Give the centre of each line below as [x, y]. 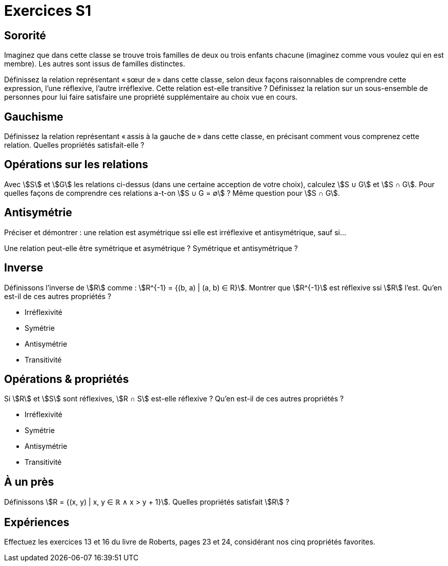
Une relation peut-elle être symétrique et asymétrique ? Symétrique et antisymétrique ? [151, 248]
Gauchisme [34, 117]
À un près [29, 482]
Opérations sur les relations [76, 165]
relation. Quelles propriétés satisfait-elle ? [74, 145]
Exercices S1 [48, 11]
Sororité [25, 35]
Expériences [37, 522]
